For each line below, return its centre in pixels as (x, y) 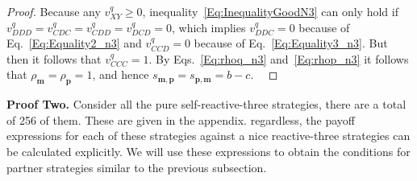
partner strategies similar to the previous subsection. (137, 167)
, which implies (209, 27)
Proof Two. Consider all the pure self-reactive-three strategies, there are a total (206, 104)
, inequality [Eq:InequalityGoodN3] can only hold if (270, 11)
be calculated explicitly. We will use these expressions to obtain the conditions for (208, 151)
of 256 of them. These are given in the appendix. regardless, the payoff (181, 119)
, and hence (121, 74)
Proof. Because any (54, 11)
